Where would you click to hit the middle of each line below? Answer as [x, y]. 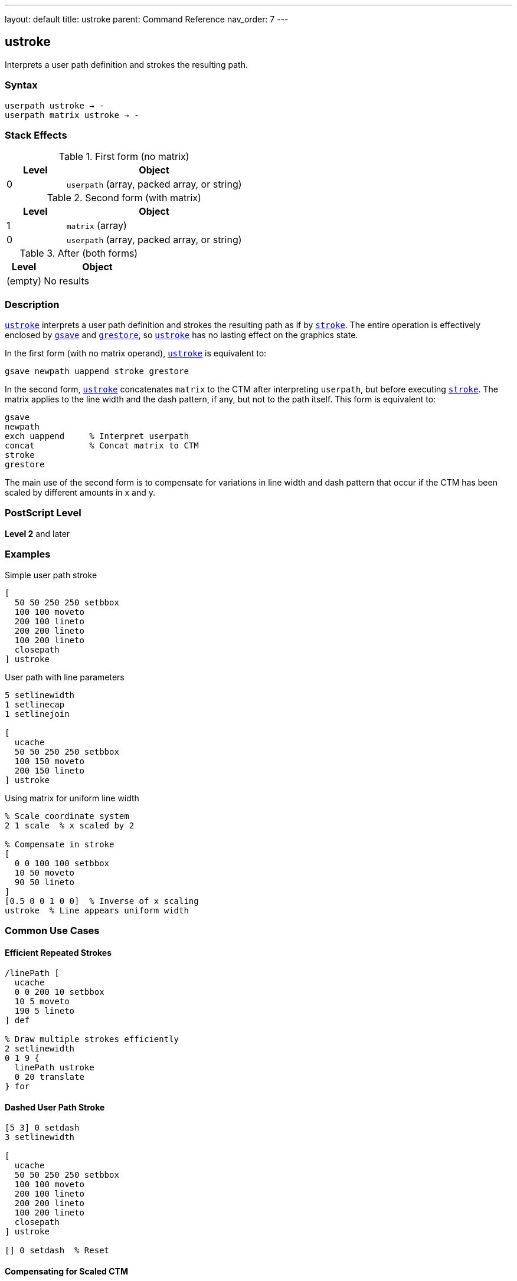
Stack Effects [36, 135]
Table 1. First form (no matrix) [124, 157]
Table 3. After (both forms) [79, 253]
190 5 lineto [45, 1011]
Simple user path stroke [51, 575]
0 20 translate [49, 1077]
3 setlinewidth [40, 1137]
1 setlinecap [35, 704]
